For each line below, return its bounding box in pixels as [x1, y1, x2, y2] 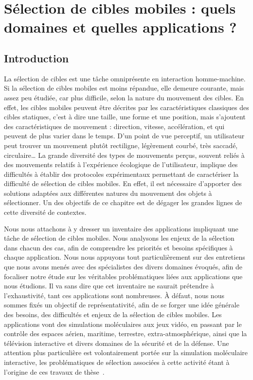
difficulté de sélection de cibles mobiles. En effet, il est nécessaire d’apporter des [4, 178, 242, 189]
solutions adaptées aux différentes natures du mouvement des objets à [4, 188, 212, 198]
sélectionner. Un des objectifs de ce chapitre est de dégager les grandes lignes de [4, 197, 242, 208]
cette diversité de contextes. [4, 207, 87, 217]
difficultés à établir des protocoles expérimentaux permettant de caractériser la [4, 169, 239, 179]
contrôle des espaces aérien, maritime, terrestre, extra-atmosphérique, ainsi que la [4, 328, 247, 339]
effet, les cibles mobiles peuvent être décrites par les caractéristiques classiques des [4, 102, 249, 112]
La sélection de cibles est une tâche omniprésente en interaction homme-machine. [4, 73, 246, 83]
